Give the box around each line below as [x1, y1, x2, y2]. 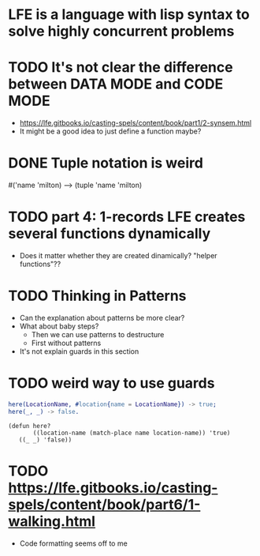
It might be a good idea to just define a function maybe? [19, 126, 202, 136]
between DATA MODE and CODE [8, 75, 224, 93]
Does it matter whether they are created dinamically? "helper [19, 251, 218, 260]
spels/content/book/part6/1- [8, 495, 201, 513]
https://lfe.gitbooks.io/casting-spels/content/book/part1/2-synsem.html [19, 118, 252, 128]
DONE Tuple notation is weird [8, 154, 203, 172]
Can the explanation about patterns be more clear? [19, 313, 185, 322]
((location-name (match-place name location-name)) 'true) [32, 429, 231, 437]
